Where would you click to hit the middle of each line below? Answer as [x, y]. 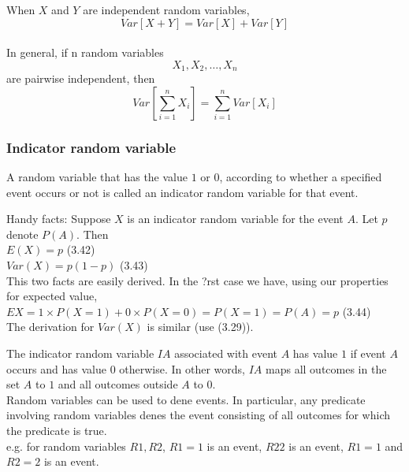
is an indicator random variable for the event [235, 219]
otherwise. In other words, [182, 368]
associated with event [226, 353]
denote [22, 234]
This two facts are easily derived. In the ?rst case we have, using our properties [197, 280]
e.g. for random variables [66, 446]
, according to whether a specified [301, 177]
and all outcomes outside [118, 384]
